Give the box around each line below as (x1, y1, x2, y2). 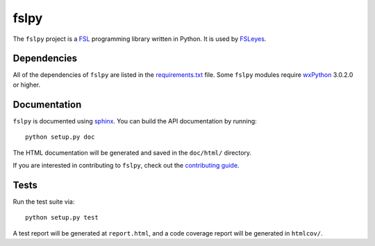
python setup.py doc (25, 133, 95, 141)
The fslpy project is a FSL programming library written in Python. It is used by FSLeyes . (12, 35, 267, 43)
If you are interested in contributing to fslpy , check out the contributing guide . (12, 161, 240, 169)
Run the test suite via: (12, 197, 75, 206)
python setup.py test (25, 213, 99, 222)
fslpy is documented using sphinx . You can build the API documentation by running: (12, 116, 257, 125)
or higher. (12, 80, 41, 89)
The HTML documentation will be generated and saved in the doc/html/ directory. (12, 148, 252, 157)
